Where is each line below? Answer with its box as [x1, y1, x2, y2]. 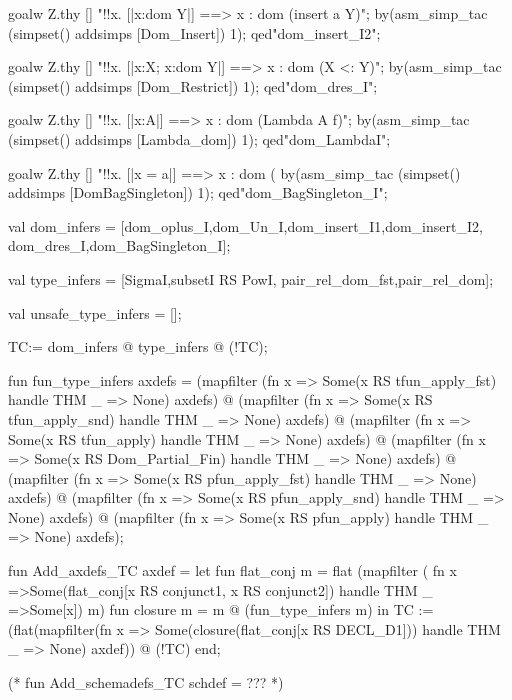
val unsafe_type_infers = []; [8, 302, 182, 323]
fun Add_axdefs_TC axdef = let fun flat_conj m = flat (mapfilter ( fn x [8, 560, 457, 581]
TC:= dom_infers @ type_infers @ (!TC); [8, 336, 268, 357]
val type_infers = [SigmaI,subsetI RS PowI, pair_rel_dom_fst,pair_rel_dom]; [8, 268, 494, 289]
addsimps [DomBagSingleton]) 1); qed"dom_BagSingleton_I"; [8, 182, 388, 203]
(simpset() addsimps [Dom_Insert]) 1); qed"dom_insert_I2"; [8, 22, 381, 43]
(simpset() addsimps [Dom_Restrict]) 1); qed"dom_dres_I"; [8, 75, 378, 96]
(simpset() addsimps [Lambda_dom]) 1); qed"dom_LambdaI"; [8, 128, 391, 149]
